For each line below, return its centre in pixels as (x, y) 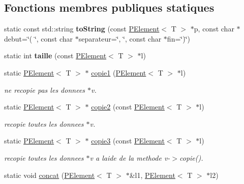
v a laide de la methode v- (130, 157)
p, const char (214, 29)
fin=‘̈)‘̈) (178, 38)
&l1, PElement (152, 175)
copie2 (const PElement (128, 107)
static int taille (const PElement (55, 56)
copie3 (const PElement (128, 141)
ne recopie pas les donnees (45, 89)
